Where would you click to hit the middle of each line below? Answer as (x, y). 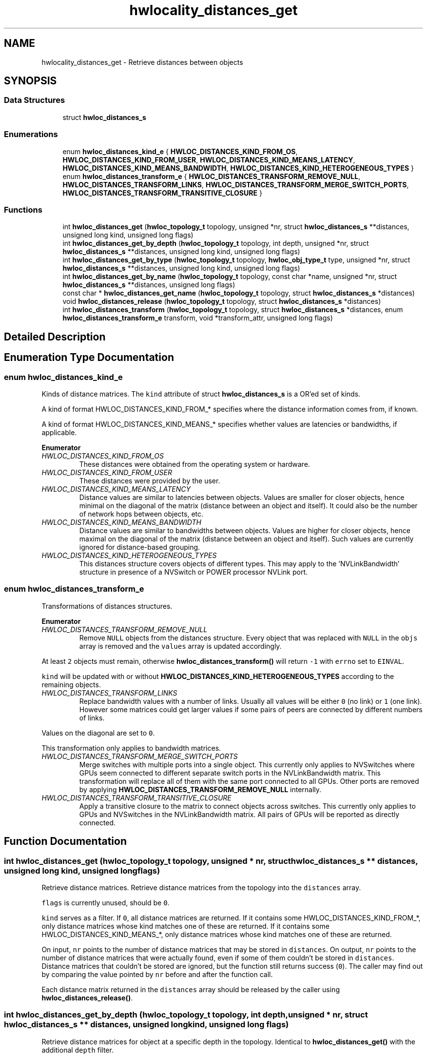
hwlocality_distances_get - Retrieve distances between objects (142, 62)
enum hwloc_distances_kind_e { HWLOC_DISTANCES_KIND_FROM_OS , (180, 151)
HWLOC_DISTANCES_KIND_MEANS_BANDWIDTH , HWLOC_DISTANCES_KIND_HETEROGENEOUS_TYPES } (238, 168)
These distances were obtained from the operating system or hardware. (194, 464)
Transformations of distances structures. (107, 606)
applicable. (59, 432)
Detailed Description (55, 337)
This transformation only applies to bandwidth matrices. (131, 748)
